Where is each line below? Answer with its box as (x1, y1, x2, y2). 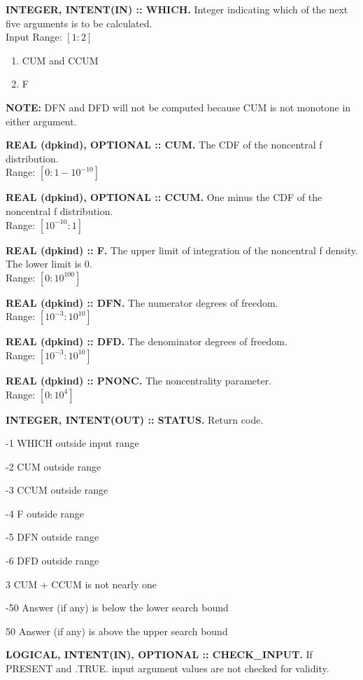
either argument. (6, 113, 77, 128)
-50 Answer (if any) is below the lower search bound (6, 600, 229, 615)
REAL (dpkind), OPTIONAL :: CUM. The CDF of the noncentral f (6, 137, 322, 152)
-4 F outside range (6, 506, 84, 520)
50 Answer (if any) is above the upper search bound (6, 623, 228, 638)
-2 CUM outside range (6, 459, 101, 473)
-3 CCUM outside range (6, 483, 108, 497)
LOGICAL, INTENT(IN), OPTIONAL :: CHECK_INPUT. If (6, 647, 313, 662)
